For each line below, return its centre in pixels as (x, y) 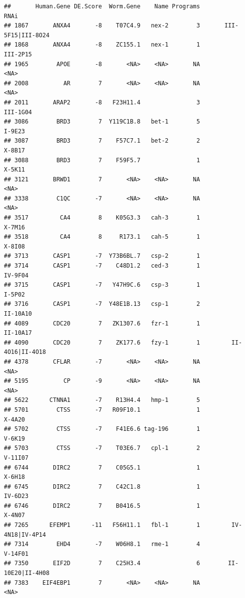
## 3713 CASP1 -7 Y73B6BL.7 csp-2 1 (102, 256)
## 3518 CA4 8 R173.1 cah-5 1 (102, 237)
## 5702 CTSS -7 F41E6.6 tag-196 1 (102, 429)
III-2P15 (18, 54)
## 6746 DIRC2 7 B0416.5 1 (102, 506)
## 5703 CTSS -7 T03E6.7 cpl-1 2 (102, 448)
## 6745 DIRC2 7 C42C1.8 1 (102, 486)
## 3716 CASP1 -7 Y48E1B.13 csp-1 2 (102, 304)
